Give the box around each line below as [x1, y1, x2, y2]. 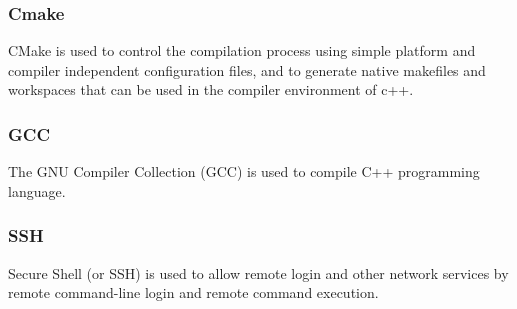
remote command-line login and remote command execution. [8, 282, 379, 303]
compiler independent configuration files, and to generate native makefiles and [8, 59, 486, 80]
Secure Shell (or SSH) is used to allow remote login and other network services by [8, 262, 509, 283]
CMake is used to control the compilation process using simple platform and [8, 40, 476, 61]
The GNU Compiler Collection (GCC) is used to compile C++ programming [8, 161, 480, 182]
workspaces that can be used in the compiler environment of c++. [8, 79, 414, 100]
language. [8, 180, 66, 201]
